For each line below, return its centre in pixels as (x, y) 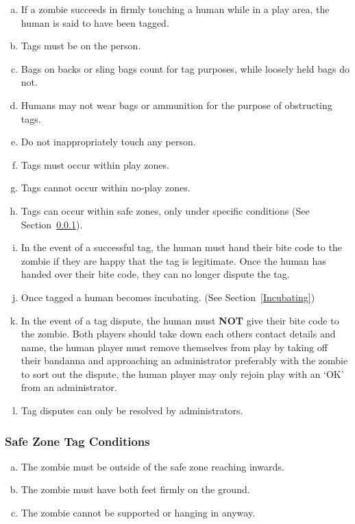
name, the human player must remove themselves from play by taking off (174, 347)
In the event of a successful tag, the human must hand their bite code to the (181, 247)
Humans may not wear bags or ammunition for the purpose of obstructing (176, 105)
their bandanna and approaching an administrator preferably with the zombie (184, 360)
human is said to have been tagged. (95, 22)
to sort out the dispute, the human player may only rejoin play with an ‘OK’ (182, 373)
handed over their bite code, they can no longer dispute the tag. (155, 274)
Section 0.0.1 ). (52, 224)
